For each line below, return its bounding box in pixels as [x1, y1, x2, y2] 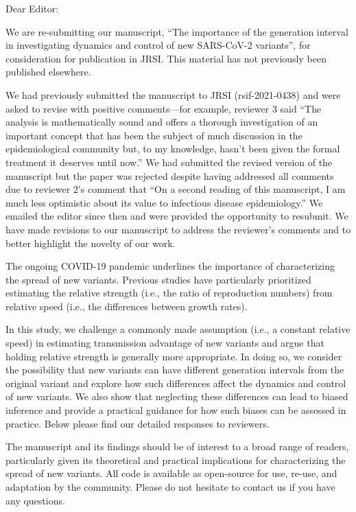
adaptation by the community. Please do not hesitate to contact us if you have [5, 480, 335, 493]
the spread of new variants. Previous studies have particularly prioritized [5, 272, 311, 286]
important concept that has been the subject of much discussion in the [5, 128, 302, 142]
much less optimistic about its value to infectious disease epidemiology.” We [5, 195, 323, 209]
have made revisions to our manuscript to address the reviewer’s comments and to [5, 222, 351, 236]
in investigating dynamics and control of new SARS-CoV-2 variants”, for [5, 38, 311, 52]
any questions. [5, 493, 65, 507]
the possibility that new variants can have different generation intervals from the [5, 362, 344, 377]
